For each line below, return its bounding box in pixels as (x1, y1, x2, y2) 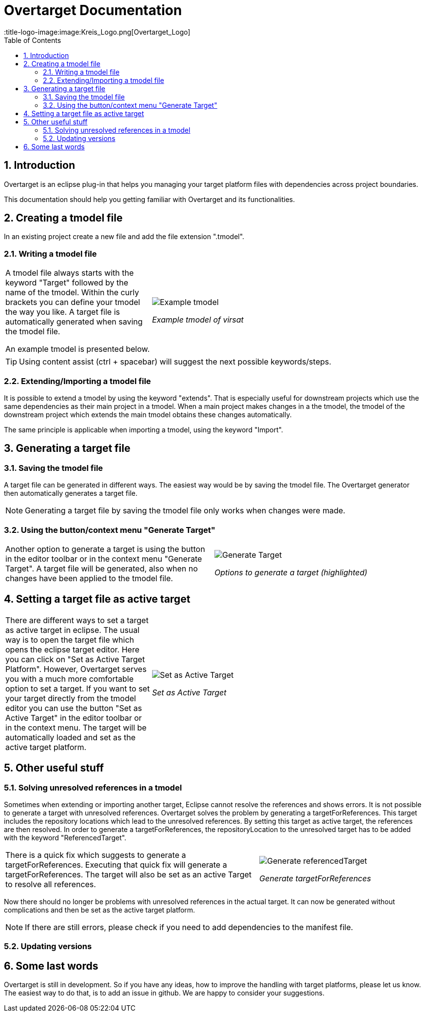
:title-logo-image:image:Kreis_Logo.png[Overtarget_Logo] (4, 27, 191, 36)
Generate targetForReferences (259, 873, 371, 883)
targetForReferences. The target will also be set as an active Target (5, 869, 252, 879)
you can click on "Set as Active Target (5, 654, 145, 664)
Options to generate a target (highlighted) (214, 567, 367, 577)
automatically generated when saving (5, 317, 143, 327)
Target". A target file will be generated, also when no (5, 563, 198, 573)
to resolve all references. (5, 879, 96, 889)
